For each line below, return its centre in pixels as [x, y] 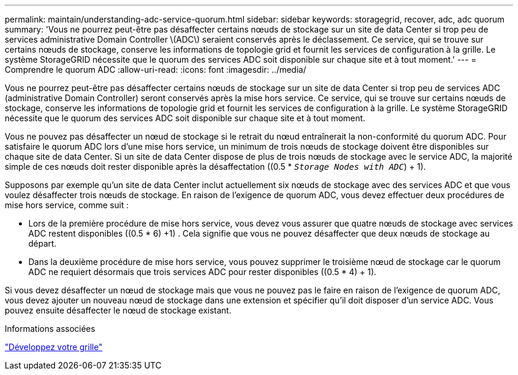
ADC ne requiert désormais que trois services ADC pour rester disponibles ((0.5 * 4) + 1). [203, 272]
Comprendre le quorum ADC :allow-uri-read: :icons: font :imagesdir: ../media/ [156, 69]
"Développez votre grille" [54, 347]
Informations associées [50, 329]
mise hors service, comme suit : [67, 205]
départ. [43, 243]
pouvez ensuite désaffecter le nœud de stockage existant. [118, 310]
